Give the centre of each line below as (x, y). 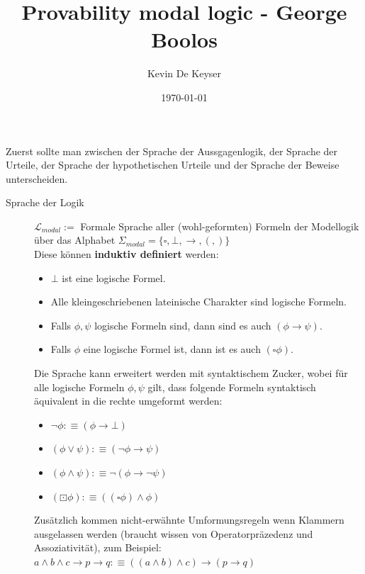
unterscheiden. (37, 178)
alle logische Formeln (79, 387)
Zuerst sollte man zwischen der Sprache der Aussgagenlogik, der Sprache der (172, 151)
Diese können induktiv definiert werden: (127, 254)
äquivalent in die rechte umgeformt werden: (128, 401)
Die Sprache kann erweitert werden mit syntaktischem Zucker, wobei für (191, 373)
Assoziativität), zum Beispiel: (98, 547)
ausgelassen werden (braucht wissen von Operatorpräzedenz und (174, 533)
